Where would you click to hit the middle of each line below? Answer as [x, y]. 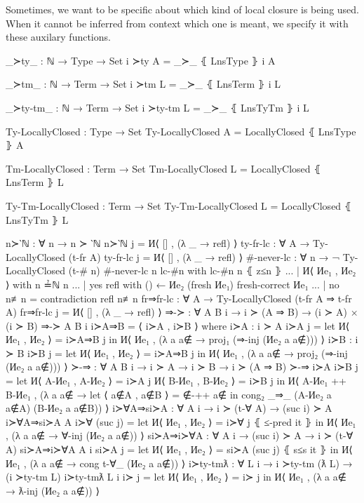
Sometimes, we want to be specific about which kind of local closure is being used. [182, 9]
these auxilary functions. [58, 37]
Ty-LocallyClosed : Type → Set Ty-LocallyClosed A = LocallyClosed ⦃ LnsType [181, 131]
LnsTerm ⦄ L [35, 182]
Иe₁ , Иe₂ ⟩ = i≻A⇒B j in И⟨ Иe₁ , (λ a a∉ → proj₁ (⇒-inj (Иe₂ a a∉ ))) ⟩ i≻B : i [182, 339]
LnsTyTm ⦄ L [37, 219]
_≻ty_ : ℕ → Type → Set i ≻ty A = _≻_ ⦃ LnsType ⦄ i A [141, 60]
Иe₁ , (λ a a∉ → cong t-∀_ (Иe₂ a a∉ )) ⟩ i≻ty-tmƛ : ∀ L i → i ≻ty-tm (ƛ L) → [179, 463]
